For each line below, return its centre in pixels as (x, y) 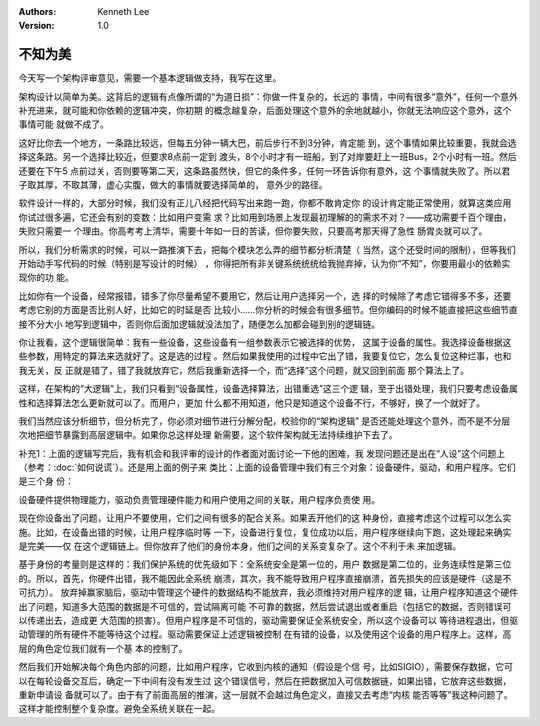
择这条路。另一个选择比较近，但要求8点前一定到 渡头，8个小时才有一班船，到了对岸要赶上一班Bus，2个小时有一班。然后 (267, 157)
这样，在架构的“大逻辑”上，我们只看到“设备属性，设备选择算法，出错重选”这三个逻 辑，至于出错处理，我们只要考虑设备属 (268, 389)
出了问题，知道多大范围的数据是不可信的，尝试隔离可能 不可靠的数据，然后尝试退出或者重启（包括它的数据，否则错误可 (265, 606)
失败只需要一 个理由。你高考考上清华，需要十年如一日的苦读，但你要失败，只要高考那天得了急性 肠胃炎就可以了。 (253, 231)
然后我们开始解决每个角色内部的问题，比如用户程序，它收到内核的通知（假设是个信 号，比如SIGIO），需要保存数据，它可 (266, 667)
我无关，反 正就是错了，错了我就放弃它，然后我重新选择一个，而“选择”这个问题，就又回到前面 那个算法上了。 (244, 370)
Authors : (37, 11)
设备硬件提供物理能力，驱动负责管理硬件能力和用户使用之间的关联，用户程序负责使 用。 (199, 499)
